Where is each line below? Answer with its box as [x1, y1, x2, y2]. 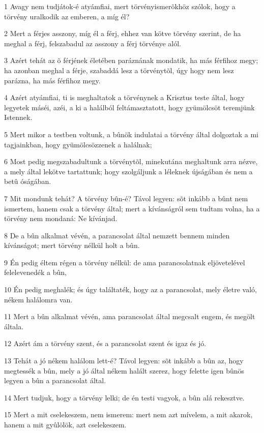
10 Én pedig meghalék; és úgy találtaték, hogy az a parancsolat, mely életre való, [4, 284, 257, 295]
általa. [4, 321, 24, 331]
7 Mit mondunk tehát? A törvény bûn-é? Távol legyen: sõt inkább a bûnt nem [4, 193, 248, 203]
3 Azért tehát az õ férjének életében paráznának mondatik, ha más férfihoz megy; [4, 55, 258, 66]
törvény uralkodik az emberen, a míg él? [4, 11, 130, 21]
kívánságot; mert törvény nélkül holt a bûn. [4, 240, 140, 251]
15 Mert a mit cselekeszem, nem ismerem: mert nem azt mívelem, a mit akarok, [4, 409, 253, 420]
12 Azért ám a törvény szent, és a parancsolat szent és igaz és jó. [4, 338, 207, 349]
